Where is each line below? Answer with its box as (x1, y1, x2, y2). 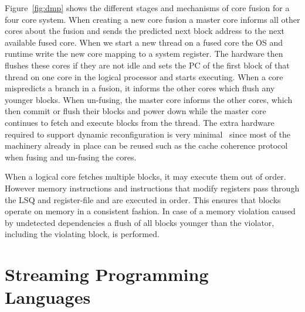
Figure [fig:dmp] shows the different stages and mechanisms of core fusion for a (5, 2, 290, 13)
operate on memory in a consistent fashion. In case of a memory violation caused (5, 205, 296, 217)
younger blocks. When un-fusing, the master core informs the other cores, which (5, 93, 293, 105)
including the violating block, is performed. (5, 228, 160, 240)
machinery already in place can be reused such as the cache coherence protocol (5, 139, 288, 152)
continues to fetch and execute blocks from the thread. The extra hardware (5, 116, 274, 128)
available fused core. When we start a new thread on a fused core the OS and (5, 36, 283, 48)
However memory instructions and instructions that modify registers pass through (5, 181, 300, 194)
